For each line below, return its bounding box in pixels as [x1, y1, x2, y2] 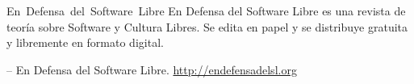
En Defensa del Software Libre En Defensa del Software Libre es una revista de [6, 2, 406, 19]
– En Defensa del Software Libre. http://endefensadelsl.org [6, 61, 297, 78]
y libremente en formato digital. [6, 34, 164, 51]
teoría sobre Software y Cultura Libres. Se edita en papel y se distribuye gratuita [6, 18, 408, 35]
